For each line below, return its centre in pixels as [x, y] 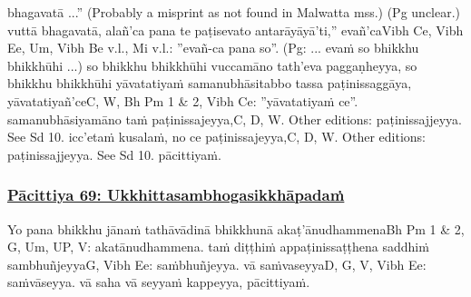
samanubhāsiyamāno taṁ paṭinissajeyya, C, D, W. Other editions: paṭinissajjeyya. [235, 119]
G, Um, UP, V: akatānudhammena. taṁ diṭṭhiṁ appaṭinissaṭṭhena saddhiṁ [218, 247]
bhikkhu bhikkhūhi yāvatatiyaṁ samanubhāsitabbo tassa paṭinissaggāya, [210, 83]
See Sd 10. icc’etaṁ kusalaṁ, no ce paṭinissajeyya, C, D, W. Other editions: [216, 137]
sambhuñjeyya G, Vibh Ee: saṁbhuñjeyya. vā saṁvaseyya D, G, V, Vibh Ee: [217, 264]
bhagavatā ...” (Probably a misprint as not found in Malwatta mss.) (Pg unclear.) [234, 12]
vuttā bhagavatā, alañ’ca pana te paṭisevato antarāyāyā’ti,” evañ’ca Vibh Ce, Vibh [235, 30]
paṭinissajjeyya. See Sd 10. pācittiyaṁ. [114, 154]
